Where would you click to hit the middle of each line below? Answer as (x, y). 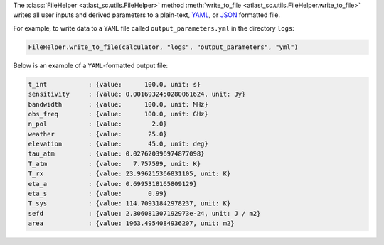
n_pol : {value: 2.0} (97, 124)
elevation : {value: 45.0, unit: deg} (118, 144)
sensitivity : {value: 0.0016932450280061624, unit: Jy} (137, 94)
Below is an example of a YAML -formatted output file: (91, 65)
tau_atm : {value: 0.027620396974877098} (116, 154)
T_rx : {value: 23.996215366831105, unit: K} (129, 174)
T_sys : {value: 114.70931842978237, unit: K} (129, 203)
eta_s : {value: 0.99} (97, 194)
